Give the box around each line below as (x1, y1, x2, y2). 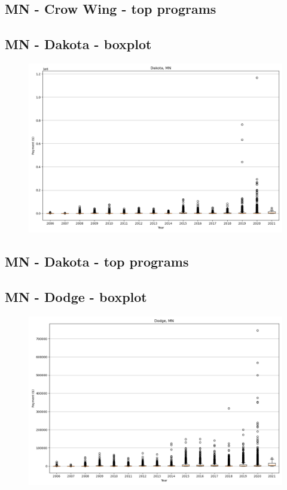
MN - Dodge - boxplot (5, 288, 147, 306)
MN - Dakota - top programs (5, 252, 189, 271)
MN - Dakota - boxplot (5, 35, 152, 53)
